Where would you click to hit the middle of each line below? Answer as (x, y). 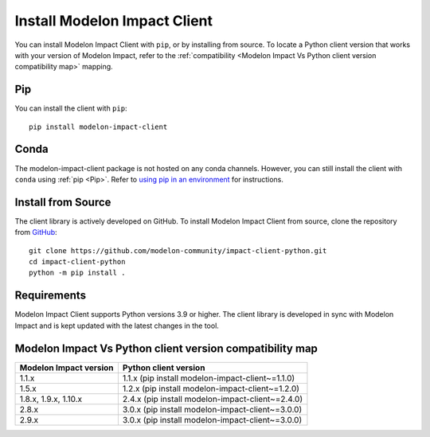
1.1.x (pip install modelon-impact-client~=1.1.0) (209, 378)
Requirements (51, 296)
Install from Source (63, 202)
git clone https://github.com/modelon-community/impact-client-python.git (178, 250)
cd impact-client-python (77, 261)
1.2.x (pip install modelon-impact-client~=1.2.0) (211, 388)
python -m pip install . (77, 273)
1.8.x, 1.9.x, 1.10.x (51, 399)
